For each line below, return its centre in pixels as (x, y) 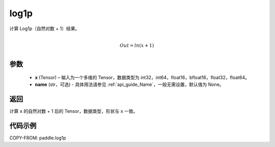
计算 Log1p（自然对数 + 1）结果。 (45, 28)
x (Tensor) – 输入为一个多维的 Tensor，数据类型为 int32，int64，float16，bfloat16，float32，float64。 (142, 77)
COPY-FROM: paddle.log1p (38, 138)
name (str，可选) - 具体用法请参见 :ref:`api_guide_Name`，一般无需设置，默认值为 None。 (129, 84)
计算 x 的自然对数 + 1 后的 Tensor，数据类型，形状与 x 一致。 (74, 111)
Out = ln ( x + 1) (137, 45)
